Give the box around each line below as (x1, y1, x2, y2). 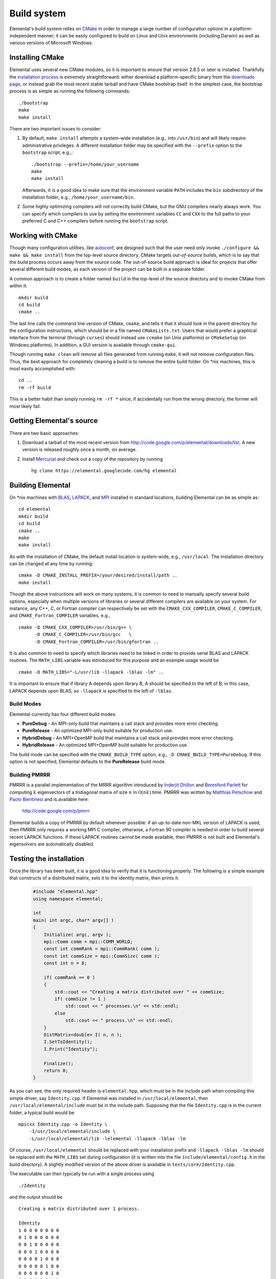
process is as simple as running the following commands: (9, 88, 130, 94)
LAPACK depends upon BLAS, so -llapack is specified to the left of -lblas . (9, 688, 173, 694)
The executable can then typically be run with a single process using (9, 1171, 154, 1177)
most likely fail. (9, 403, 41, 409)
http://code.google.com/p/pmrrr (22, 808, 90, 814)
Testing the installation (9, 854, 84, 863)
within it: (9, 283, 28, 289)
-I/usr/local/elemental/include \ (29, 1129, 116, 1134)
